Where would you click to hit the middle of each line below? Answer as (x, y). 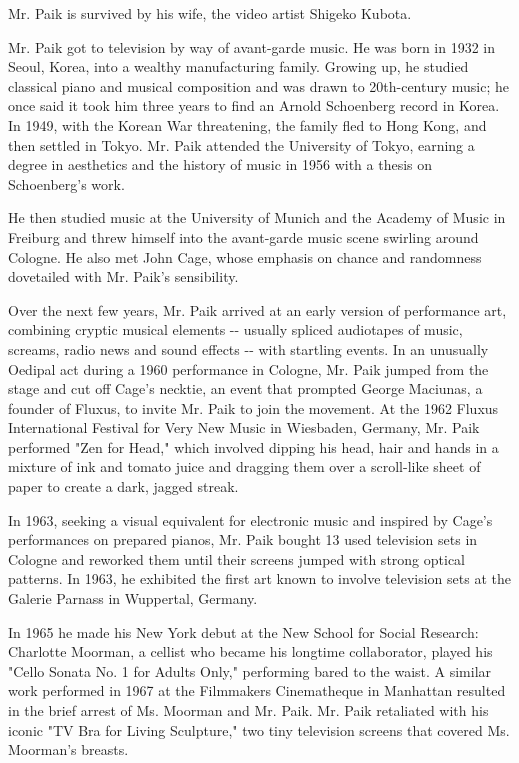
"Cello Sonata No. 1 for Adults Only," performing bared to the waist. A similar (250, 670)
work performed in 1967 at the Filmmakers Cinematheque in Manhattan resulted (257, 690)
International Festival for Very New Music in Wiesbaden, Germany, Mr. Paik (244, 427)
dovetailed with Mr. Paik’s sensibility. (123, 276)
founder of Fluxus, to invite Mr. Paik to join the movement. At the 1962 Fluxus (253, 407)
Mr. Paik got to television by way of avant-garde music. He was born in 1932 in (252, 46)
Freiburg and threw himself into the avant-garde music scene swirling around (243, 236)
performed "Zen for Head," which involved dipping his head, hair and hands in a (253, 446)
